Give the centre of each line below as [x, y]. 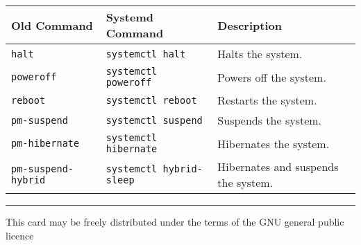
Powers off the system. [272, 77]
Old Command [52, 25]
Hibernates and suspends [278, 166]
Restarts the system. [267, 100]
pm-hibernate [45, 143]
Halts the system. [260, 54]
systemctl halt [146, 54]
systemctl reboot [151, 100]
